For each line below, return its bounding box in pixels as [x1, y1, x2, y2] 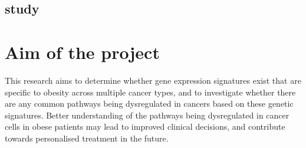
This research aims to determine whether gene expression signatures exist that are [5, 74, 301, 86]
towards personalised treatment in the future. [5, 131, 169, 144]
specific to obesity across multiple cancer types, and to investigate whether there [5, 85, 296, 98]
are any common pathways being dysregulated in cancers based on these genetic [5, 97, 294, 110]
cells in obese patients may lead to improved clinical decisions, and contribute [5, 120, 285, 133]
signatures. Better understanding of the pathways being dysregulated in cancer [5, 108, 289, 121]
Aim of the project [5, 40, 160, 64]
